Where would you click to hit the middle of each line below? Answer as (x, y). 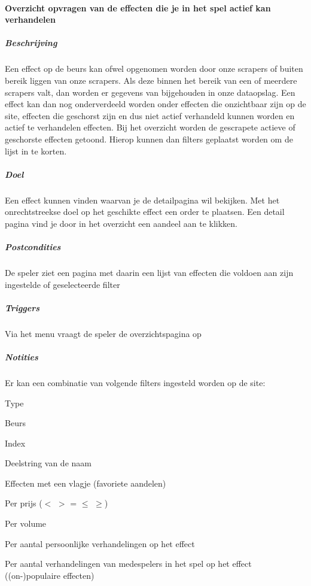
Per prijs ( (24, 503)
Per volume (26, 523)
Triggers (22, 307)
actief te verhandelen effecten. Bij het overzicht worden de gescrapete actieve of (150, 127)
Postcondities (33, 247)
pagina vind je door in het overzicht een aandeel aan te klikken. (121, 223)
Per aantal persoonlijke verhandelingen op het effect (100, 543)
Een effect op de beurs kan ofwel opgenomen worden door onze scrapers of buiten (154, 69)
